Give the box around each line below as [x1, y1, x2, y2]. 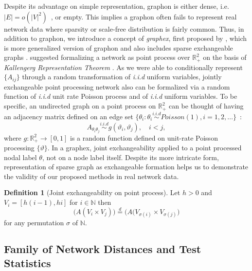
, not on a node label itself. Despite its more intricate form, [42, 152, 219, 162]
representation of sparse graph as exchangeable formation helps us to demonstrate [4, 162, 249, 172]
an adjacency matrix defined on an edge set [4, 111, 133, 121]
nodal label [4, 152, 37, 162]
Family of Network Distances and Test [4, 241, 201, 256]
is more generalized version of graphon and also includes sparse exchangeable [4, 42, 233, 53]
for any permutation [4, 217, 64, 228]
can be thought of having [168, 101, 244, 111]
